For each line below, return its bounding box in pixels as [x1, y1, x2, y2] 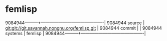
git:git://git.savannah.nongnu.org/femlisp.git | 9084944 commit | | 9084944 [5, 25, 162, 31]
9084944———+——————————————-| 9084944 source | [5, 20, 145, 26]
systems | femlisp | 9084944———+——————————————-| [5, 30, 146, 36]
